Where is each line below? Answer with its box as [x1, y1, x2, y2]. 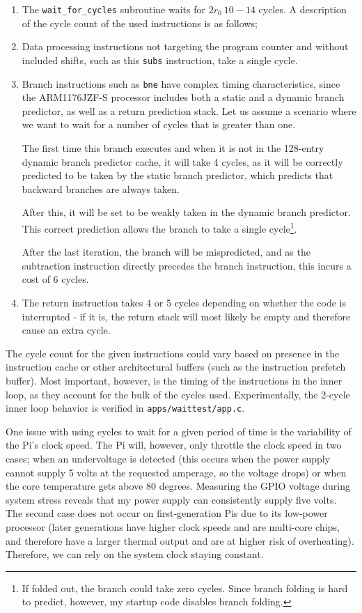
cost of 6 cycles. [22, 272, 89, 286]
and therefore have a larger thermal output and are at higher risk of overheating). [6, 533, 354, 548]
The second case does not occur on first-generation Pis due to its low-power [6, 506, 328, 520]
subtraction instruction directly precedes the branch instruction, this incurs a [22, 258, 352, 272]
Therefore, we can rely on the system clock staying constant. [6, 547, 264, 561]
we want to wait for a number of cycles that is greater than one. [22, 117, 296, 132]
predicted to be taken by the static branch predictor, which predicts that [22, 168, 333, 183]
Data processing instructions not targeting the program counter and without [22, 39, 349, 54]
